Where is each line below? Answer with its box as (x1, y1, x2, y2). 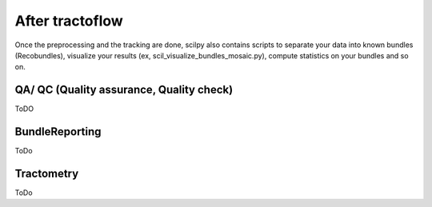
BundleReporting (14, 125, 102, 139)
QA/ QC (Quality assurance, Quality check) (14, 83, 234, 97)
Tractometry (14, 166, 79, 180)
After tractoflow (14, 12, 123, 30)
